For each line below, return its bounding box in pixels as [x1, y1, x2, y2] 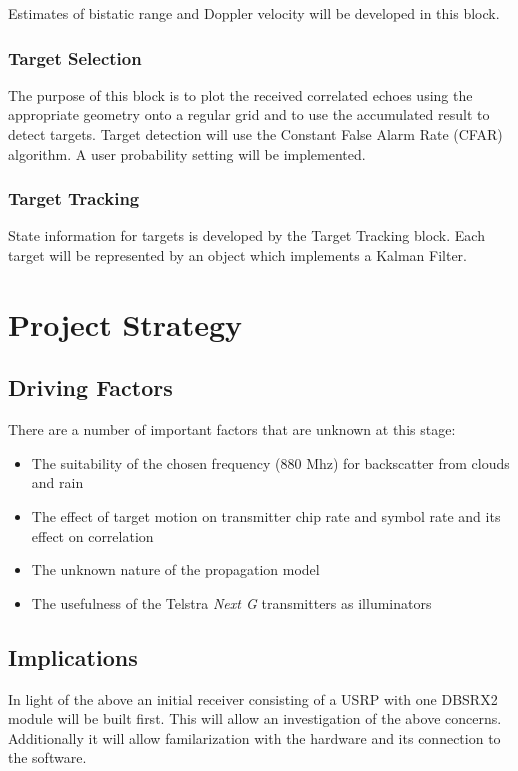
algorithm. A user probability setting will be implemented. [8, 143, 366, 164]
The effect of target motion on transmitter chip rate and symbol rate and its [31, 505, 501, 526]
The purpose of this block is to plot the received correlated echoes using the [8, 84, 473, 105]
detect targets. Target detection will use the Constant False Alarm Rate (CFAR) [8, 124, 503, 144]
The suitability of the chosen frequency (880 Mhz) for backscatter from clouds [31, 452, 510, 473]
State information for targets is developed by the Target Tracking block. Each [8, 225, 485, 246]
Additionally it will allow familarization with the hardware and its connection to [8, 727, 501, 748]
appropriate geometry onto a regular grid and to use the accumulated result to [8, 104, 490, 125]
